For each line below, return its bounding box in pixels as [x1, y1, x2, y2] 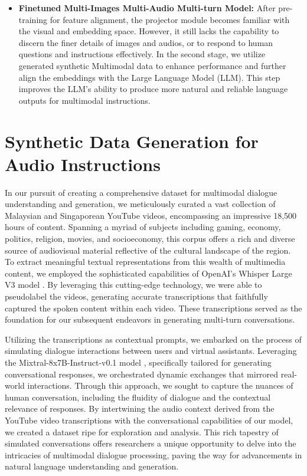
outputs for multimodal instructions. [18, 94, 151, 106]
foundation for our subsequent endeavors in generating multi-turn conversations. [5, 313, 295, 326]
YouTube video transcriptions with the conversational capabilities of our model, [5, 413, 293, 426]
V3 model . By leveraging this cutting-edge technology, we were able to [5, 278, 262, 291]
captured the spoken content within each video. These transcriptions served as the [5, 301, 302, 314]
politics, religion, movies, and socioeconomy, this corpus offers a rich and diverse [5, 232, 295, 245]
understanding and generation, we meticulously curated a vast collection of [5, 198, 276, 210]
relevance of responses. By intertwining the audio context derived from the [5, 402, 275, 415]
